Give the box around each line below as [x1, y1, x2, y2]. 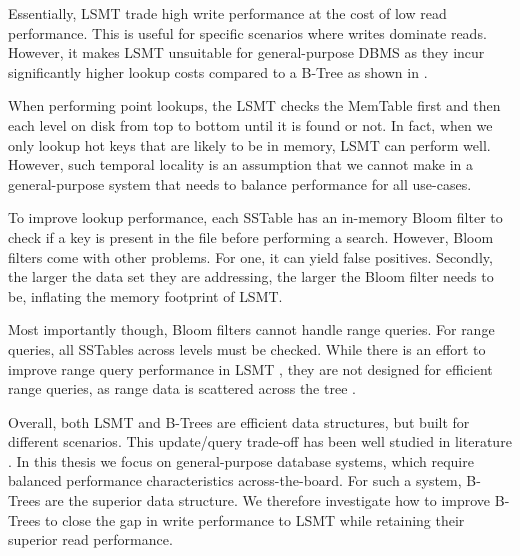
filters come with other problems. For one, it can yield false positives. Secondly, [8, 246, 493, 267]
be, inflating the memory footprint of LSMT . [8, 285, 283, 306]
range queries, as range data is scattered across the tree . [8, 378, 356, 399]
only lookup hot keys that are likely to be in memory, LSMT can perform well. [8, 134, 491, 155]
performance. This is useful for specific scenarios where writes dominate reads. [8, 22, 487, 43]
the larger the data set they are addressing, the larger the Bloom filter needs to [8, 266, 494, 287]
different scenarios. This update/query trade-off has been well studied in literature [8, 431, 512, 452]
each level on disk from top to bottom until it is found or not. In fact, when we [8, 114, 493, 135]
